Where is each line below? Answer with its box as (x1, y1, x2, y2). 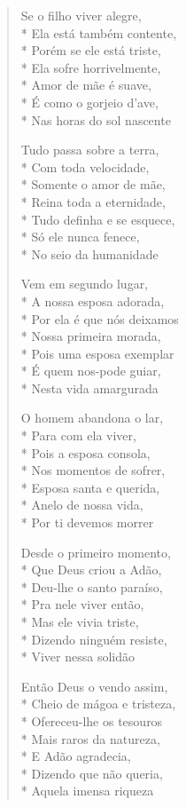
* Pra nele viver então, (20, 595, 144, 613)
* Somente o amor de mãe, (20, 175, 166, 194)
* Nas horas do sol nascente (20, 110, 171, 129)
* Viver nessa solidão (20, 647, 135, 666)
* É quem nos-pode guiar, (20, 361, 161, 380)
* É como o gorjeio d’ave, (20, 92, 159, 111)
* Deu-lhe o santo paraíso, (20, 577, 163, 596)
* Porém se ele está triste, (20, 41, 161, 59)
